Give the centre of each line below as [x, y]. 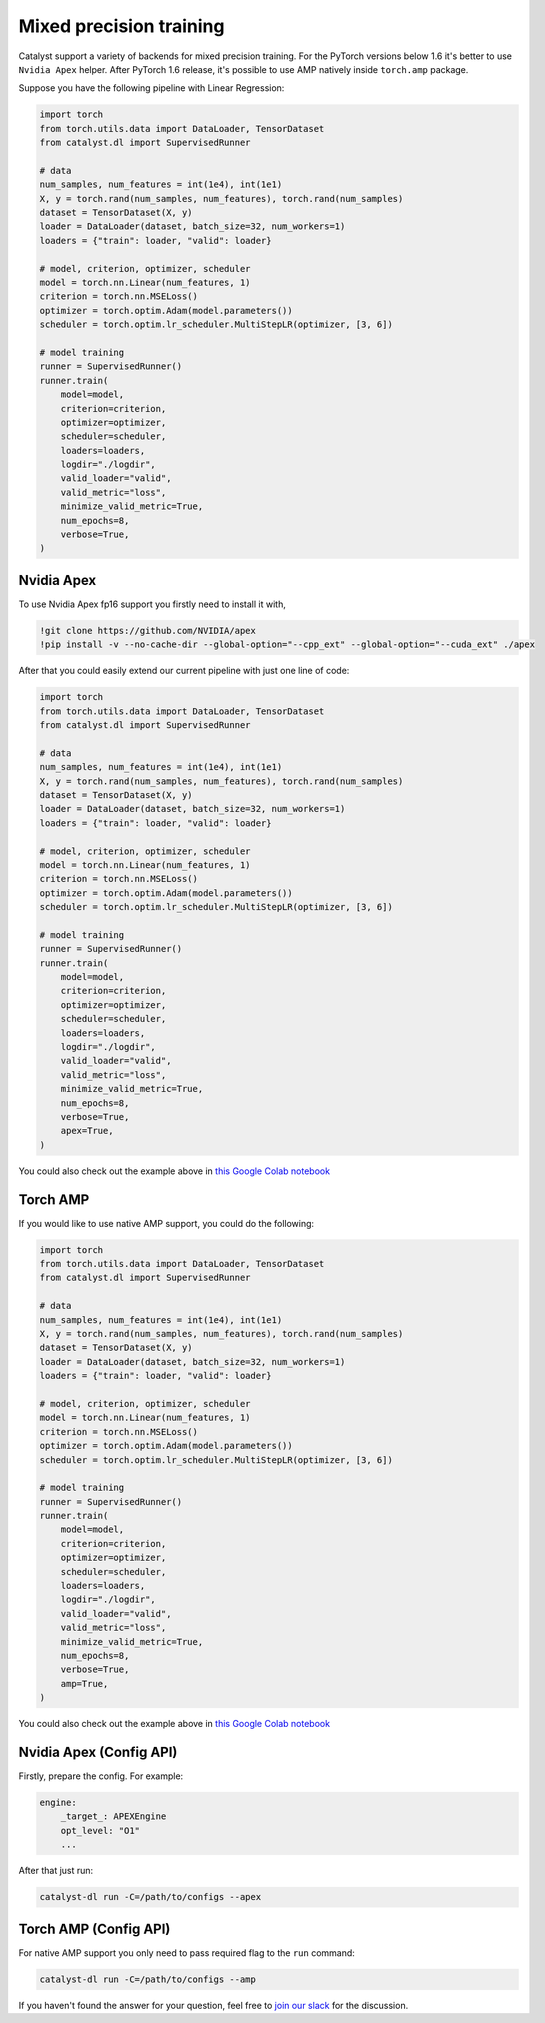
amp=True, [84, 1683]
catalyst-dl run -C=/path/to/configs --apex [150, 1897]
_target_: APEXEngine [113, 1816]
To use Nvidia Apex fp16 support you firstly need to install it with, [152, 604]
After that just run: [56, 1871]
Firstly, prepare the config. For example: [101, 1776]
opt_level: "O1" [100, 1830]
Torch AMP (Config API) [94, 1928]
